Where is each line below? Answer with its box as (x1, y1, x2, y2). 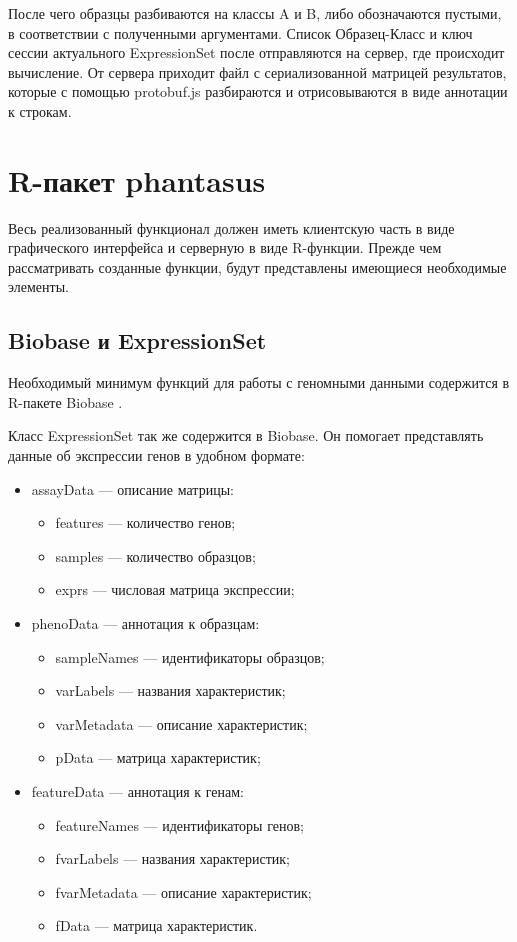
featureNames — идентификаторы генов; (55, 814, 304, 835)
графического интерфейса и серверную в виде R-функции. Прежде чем (8, 237, 442, 258)
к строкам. (8, 100, 72, 121)
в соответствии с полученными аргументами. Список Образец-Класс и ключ (8, 22, 473, 43)
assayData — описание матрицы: (31, 478, 234, 499)
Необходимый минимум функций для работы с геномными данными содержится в (8, 372, 510, 393)
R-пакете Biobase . (8, 391, 123, 412)
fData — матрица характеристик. (55, 915, 258, 936)
